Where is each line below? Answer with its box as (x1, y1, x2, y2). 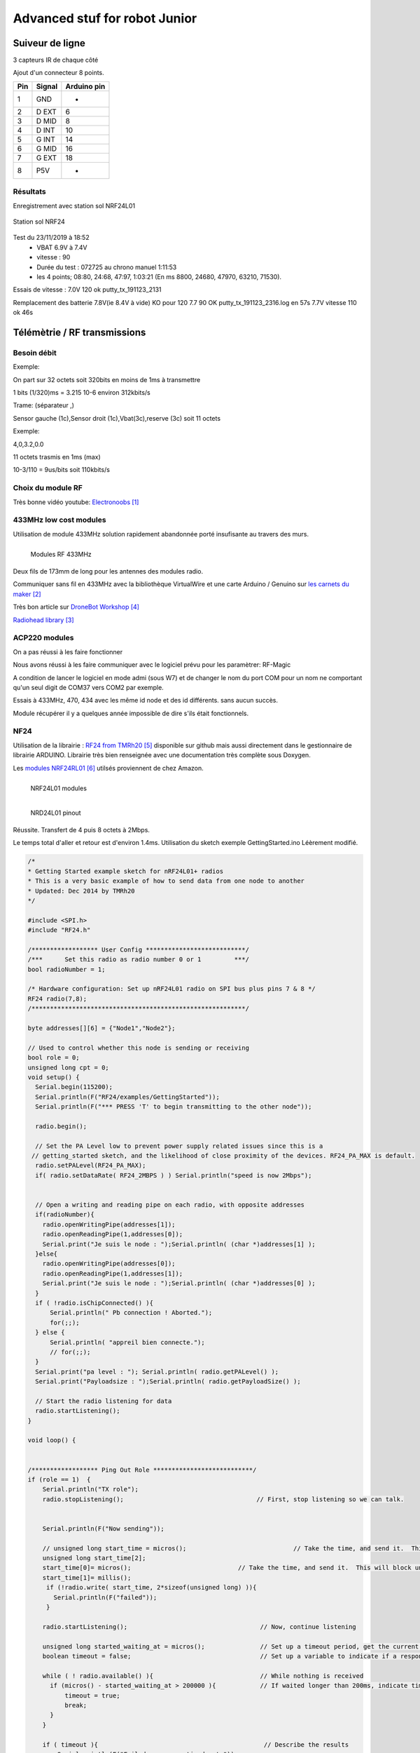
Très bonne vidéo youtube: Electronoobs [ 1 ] (13, 498, 139, 506)
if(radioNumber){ (35, 1210, 94, 1219)
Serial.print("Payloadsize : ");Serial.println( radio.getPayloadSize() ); (35, 1378, 301, 1386)
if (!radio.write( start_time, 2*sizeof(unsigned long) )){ (45, 1583, 257, 1592)
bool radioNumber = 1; (27, 965, 106, 973)
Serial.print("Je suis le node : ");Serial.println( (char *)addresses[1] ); (42, 1240, 316, 1248)
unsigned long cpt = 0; (27, 1063, 110, 1071)
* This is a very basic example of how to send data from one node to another (27, 877, 304, 885)
